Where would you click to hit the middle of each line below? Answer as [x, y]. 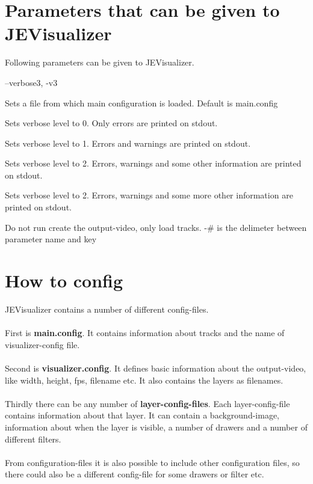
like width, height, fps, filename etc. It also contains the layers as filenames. [144, 380]
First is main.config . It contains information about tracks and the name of [145, 333]
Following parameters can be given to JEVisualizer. [100, 62]
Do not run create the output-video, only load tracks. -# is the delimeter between [156, 227]
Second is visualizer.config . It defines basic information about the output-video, [156, 368]
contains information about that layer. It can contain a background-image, [142, 415]
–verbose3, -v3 [31, 82]
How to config [64, 280]
